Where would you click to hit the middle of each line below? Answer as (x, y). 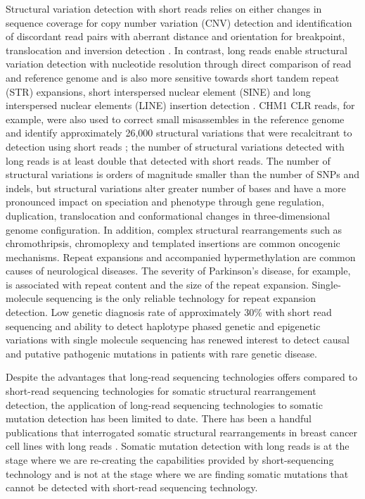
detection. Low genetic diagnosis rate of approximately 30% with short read (169, 312)
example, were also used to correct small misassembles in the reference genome (175, 119)
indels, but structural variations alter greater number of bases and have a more (176, 188)
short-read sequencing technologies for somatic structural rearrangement (161, 391)
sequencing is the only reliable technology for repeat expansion (181, 298)
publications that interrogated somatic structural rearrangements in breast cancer (182, 432)
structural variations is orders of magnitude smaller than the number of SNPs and (183, 174)
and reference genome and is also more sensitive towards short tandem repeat (173, 77)
